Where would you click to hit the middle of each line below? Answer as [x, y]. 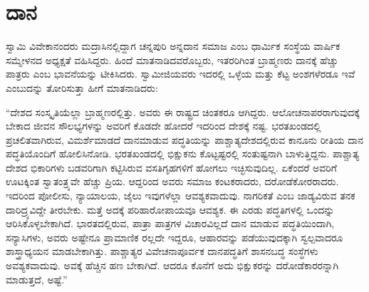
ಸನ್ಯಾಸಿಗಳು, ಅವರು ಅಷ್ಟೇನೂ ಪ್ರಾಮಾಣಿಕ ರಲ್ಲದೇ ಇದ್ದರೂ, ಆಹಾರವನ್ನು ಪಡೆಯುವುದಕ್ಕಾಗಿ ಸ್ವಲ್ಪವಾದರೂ [175, 237]
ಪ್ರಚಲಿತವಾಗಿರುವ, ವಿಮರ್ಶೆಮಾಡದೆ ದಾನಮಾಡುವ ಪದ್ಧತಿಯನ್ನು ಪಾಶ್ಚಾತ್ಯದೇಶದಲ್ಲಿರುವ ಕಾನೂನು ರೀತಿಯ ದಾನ [184, 139]
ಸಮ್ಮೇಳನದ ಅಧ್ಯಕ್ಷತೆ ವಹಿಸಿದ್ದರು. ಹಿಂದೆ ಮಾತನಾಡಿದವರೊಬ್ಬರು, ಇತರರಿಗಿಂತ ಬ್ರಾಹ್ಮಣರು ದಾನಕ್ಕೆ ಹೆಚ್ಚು [172, 59]
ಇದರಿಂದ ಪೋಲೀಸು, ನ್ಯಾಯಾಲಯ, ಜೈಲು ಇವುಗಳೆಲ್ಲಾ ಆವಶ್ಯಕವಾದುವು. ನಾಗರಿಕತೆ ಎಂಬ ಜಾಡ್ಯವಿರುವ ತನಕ [181, 195]
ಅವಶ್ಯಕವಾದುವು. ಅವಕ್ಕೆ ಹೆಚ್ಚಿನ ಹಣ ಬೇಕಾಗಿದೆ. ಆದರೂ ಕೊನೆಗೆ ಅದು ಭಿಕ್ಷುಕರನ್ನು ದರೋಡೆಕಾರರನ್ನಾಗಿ [172, 265]
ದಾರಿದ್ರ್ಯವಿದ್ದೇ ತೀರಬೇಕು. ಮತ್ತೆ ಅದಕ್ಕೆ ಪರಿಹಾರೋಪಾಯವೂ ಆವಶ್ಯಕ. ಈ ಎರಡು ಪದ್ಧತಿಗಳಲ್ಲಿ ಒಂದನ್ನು [170, 209]
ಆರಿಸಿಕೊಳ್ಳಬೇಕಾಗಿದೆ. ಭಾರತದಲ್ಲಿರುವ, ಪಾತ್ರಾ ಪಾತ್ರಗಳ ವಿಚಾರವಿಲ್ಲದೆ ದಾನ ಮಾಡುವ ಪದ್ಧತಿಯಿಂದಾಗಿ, [170, 223]
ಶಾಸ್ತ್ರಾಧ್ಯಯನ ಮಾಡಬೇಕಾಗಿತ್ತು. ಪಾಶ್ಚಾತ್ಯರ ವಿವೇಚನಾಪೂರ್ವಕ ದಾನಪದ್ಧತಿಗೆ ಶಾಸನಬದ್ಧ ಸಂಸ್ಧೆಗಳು [162, 251]
